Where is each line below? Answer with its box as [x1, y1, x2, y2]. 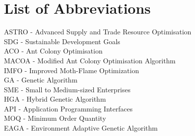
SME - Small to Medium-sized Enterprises [4, 84, 131, 94]
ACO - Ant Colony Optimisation [4, 46, 103, 56]
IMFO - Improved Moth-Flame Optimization [4, 65, 139, 75]
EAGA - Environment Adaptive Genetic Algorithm [4, 123, 158, 133]
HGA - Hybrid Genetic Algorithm [4, 94, 106, 104]
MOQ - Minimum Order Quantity [4, 113, 106, 123]
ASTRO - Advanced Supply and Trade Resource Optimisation [4, 27, 192, 37]
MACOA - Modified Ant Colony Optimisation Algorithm [4, 55, 176, 65]
